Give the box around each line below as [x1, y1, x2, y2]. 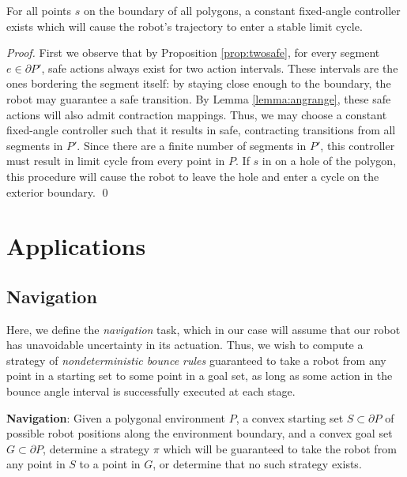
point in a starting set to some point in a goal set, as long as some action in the [6, 367, 393, 384]
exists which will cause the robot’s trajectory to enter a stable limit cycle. [6, 17, 363, 34]
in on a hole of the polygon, [262, 152, 397, 169]
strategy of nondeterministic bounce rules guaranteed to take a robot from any [6, 351, 386, 368]
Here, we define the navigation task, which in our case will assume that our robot [6, 321, 401, 337]
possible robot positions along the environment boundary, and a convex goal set [6, 425, 393, 441]
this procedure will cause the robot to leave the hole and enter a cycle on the [6, 167, 379, 184]
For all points [6, 2, 71, 18]
